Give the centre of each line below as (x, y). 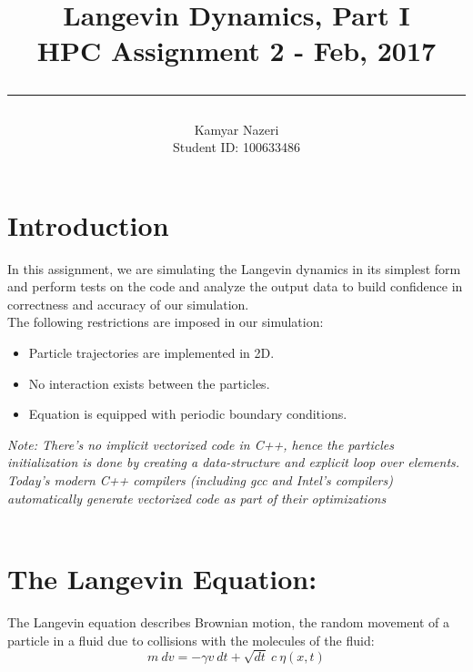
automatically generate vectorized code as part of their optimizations (197, 498)
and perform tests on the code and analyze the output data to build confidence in (235, 286)
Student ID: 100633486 (236, 147)
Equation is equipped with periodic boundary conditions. (188, 414)
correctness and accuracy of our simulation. (128, 304)
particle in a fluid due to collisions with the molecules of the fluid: (191, 640)
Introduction (88, 224)
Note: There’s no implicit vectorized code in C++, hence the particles (201, 444)
